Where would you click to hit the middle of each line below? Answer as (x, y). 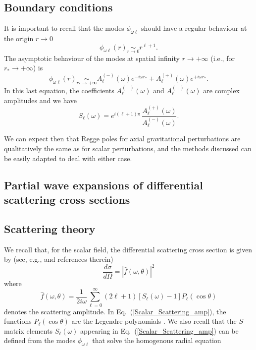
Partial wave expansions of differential (103, 185)
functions (18, 321)
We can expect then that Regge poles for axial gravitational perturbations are (122, 139)
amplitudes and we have (41, 100)
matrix (14, 330)
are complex (221, 90)
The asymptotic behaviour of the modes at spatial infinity (92, 58)
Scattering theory (50, 228)
